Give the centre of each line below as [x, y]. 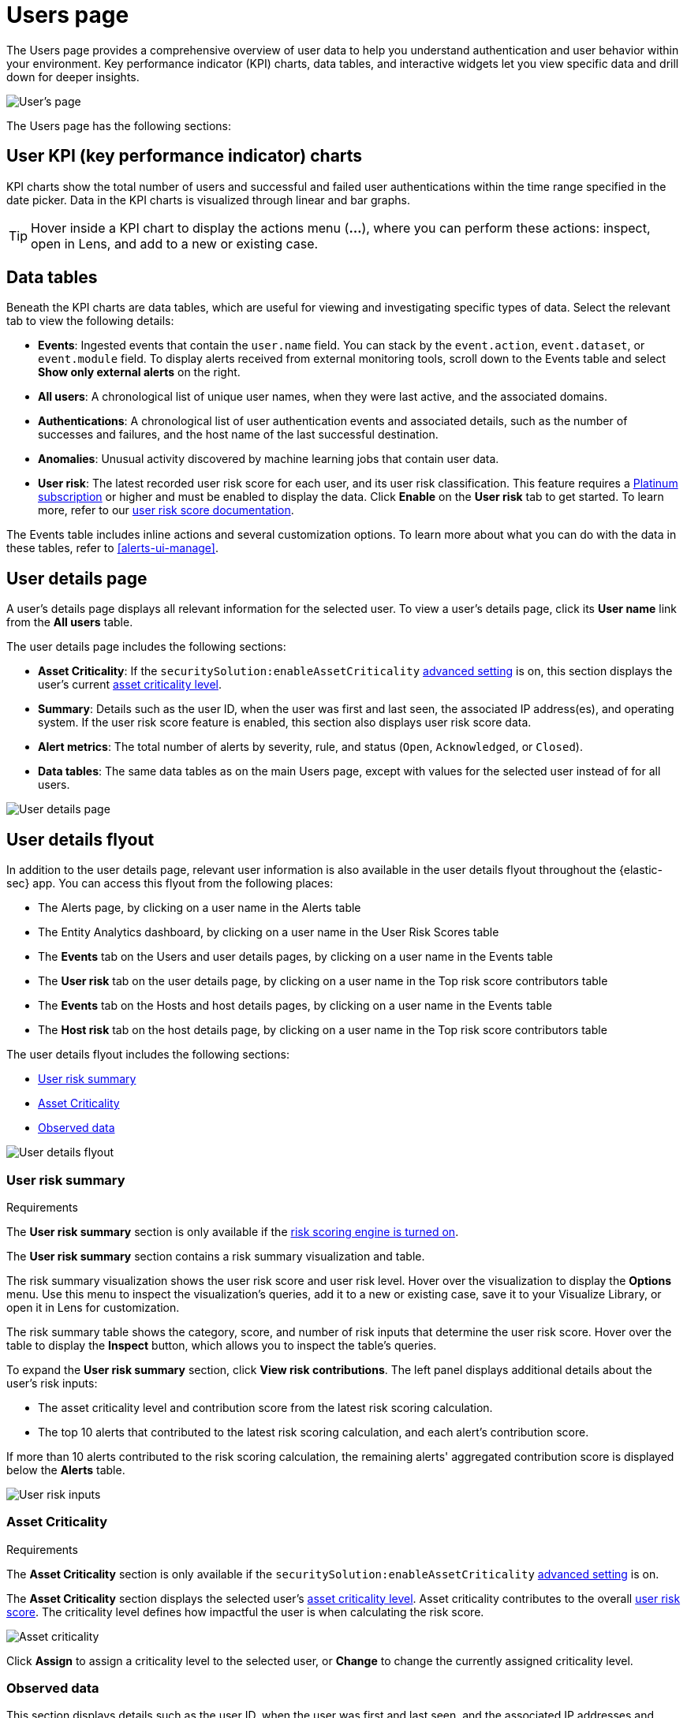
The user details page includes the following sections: [146, 647]
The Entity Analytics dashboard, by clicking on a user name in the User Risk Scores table [269, 932]
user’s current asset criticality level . [130, 685]
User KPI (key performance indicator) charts [185, 156]
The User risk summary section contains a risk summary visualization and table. [216, 1256]
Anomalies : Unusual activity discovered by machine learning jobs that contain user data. [269, 459]
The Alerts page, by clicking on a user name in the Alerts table [200, 908]
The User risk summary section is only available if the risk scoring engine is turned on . [233, 1231]
